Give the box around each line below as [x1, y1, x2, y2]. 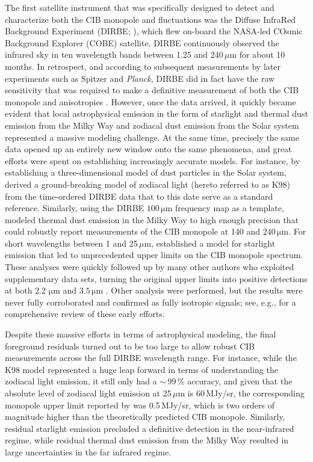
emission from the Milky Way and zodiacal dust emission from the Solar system [5, 119, 299, 131]
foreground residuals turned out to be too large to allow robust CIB [5, 339, 255, 352]
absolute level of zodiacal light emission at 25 [5, 387, 172, 399]
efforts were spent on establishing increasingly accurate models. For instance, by [5, 154, 300, 167]
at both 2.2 [5, 284, 46, 297]
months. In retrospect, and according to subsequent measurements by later [5, 60, 280, 72]
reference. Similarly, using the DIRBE [5, 202, 144, 214]
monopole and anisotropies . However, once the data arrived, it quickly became [5, 95, 296, 108]
